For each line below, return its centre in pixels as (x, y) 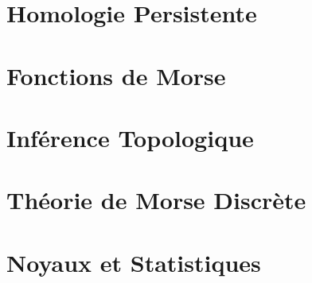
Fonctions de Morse (116, 75)
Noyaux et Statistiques (134, 262)
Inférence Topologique (130, 137)
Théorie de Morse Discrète (156, 200)
